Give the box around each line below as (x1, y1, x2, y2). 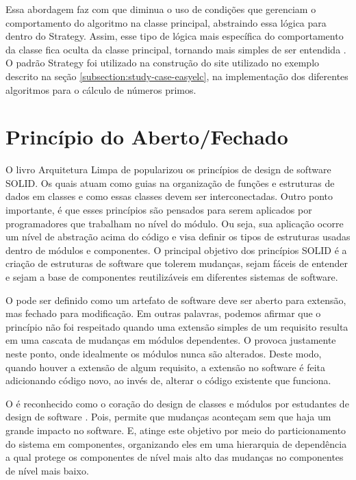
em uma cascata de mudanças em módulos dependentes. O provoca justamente (5, 333, 336, 347)
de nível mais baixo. (5, 463, 89, 477)
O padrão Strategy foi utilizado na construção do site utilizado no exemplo (5, 55, 320, 70)
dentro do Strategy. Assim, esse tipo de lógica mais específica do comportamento (5, 29, 344, 43)
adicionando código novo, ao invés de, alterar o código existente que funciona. (5, 373, 331, 388)
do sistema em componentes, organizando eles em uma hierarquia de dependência (5, 436, 347, 451)
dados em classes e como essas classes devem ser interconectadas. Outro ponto (5, 189, 333, 203)
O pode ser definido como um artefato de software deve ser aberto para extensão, (5, 292, 346, 307)
